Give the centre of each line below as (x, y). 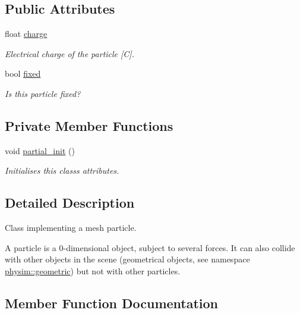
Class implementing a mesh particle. (71, 228)
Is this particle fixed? (43, 93)
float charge (26, 34)
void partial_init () (40, 150)
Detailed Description (70, 203)
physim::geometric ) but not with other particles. (93, 270)
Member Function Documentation (112, 303)
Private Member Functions (89, 125)
